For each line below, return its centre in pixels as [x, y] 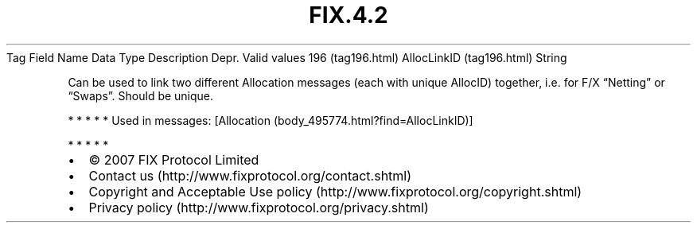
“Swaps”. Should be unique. [141, 95]
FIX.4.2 [348, 15]
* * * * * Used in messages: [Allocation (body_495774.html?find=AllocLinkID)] [271, 120]
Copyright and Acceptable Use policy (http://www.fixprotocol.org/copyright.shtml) [335, 191]
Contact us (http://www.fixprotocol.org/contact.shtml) [250, 175]
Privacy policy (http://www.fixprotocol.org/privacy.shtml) [259, 207]
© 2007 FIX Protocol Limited [174, 159]
